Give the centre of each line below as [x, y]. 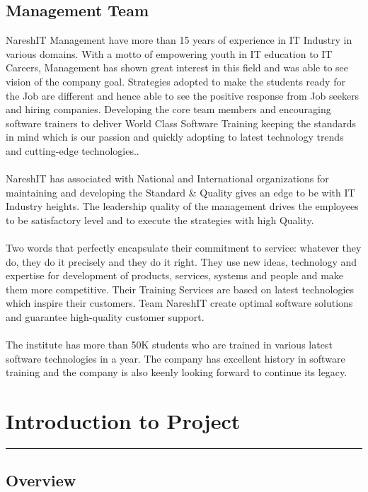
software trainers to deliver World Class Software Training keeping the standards [181, 123]
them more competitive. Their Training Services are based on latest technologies [180, 289]
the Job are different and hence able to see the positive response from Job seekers [183, 95]
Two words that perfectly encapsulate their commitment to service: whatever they [184, 248]
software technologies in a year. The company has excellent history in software [176, 358]
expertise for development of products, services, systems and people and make [175, 275]
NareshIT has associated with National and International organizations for [167, 178]
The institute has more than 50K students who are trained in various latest [169, 345]
